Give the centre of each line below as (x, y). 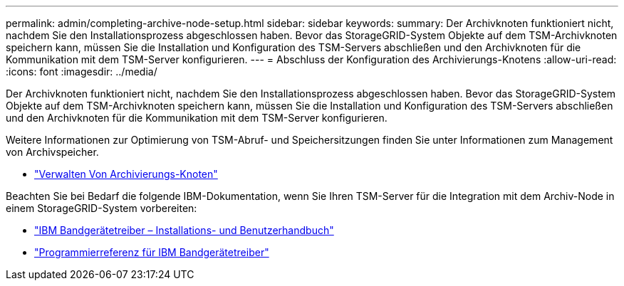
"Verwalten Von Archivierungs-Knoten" (126, 174)
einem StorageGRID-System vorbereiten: (102, 208)
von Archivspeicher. (52, 152)
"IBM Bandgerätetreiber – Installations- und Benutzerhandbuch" (184, 230)
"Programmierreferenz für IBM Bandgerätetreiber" (152, 252)
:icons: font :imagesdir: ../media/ (82, 71)
